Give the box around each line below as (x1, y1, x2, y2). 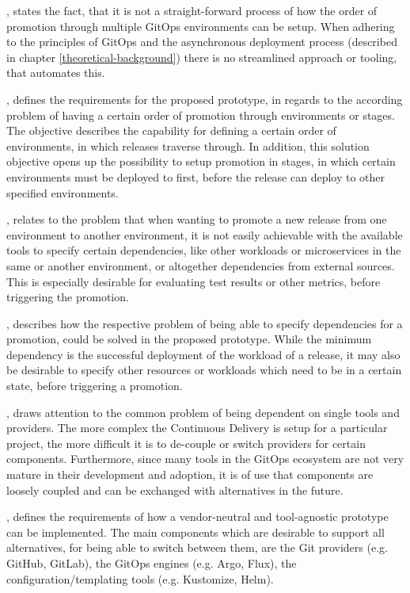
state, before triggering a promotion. (6, 377, 183, 394)
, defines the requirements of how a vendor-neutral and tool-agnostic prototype (6, 508, 389, 525)
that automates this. (6, 64, 105, 81)
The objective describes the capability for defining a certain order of (6, 122, 336, 139)
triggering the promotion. (6, 289, 129, 305)
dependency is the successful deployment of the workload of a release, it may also (6, 346, 401, 362)
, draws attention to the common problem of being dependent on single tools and (6, 404, 400, 420)
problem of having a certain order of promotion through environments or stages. (6, 106, 395, 123)
